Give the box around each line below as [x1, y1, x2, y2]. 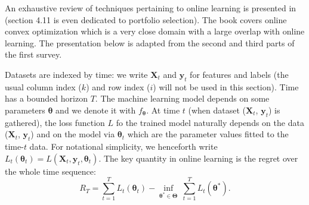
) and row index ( [86, 80, 150, 93]
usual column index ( [5, 80, 82, 93]
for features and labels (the [190, 68, 289, 80]
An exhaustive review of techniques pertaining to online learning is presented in [5, 2, 296, 14]
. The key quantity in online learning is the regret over [98, 152, 298, 164]
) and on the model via [30, 128, 115, 140]
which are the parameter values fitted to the [127, 128, 289, 140]
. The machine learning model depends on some [95, 92, 270, 105]
